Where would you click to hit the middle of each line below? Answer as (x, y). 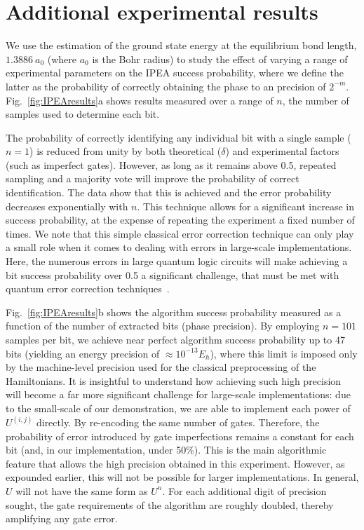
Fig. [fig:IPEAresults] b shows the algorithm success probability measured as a (174, 312)
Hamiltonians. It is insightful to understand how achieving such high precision (174, 380)
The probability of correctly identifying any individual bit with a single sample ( (178, 137)
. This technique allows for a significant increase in (246, 206)
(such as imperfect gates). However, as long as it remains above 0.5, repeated (171, 164)
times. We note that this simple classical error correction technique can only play (180, 233)
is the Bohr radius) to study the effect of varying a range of (220, 59)
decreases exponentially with (67, 206)
